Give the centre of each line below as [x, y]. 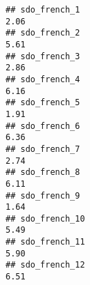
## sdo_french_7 [43, 149]
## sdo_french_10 [45, 218]
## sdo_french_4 [43, 79]
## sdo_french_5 [43, 103]
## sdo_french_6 [43, 126]
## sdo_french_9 [43, 195]
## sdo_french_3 [43, 56]
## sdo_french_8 [43, 172]
